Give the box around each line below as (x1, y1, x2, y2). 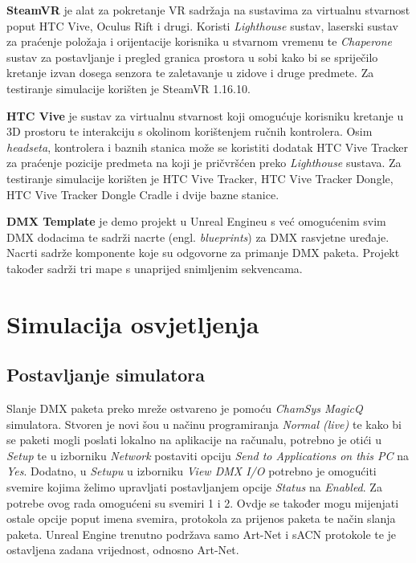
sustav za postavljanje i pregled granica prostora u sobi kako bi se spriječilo (6, 48, 378, 65)
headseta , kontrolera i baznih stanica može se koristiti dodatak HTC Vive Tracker (6, 138, 408, 155)
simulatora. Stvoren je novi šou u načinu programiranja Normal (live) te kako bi (6, 415, 402, 432)
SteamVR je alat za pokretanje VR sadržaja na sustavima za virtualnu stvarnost (6, 2, 410, 18)
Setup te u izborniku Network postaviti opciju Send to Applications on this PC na (6, 447, 410, 463)
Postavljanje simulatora (6, 362, 206, 387)
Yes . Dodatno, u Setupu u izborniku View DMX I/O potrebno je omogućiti (6, 463, 377, 479)
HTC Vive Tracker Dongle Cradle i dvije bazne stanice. (6, 186, 279, 202)
